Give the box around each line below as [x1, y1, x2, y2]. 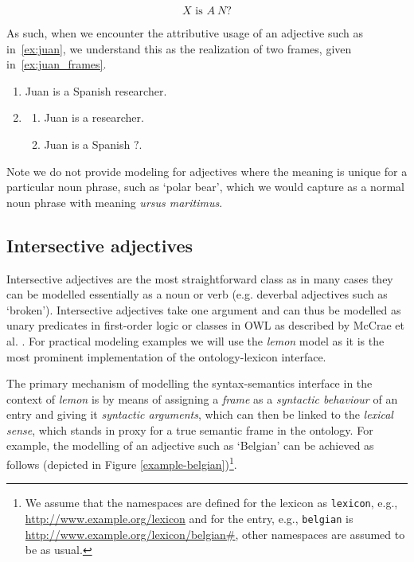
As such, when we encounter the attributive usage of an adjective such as [6, 25, 364, 41]
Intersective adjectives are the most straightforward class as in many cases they [6, 270, 393, 287]
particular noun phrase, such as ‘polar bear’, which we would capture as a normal [6, 178, 404, 195]
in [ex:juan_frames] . [6, 56, 107, 72]
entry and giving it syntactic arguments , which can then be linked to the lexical [6, 406, 393, 423]
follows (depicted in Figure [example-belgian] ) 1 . [6, 454, 237, 472]
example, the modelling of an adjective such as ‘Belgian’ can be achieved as [6, 437, 374, 454]
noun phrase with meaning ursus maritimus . [6, 193, 223, 210]
